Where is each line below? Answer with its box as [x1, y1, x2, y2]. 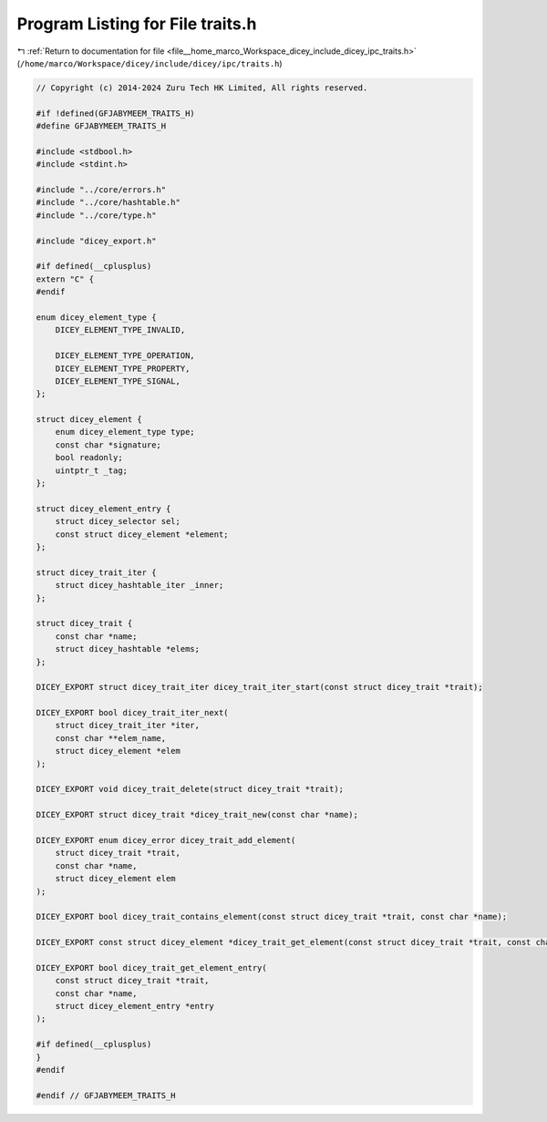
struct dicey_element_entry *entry [55, 1001, 214, 1012]
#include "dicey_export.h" [36, 235, 157, 246]
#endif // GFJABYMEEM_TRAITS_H [36, 1090, 177, 1100]
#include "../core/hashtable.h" [36, 197, 181, 208]
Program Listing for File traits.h [16, 14, 257, 34]
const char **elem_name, [55, 733, 167, 743]
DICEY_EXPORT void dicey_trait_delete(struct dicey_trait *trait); [36, 784, 345, 795]
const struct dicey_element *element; [55, 529, 229, 540]
